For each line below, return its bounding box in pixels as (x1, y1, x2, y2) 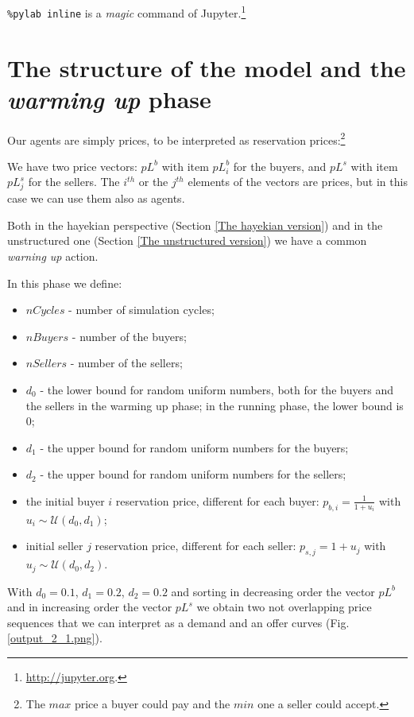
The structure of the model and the (7, 51, 406, 83)
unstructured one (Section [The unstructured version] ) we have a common (7, 232, 367, 249)
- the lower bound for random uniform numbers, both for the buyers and (40, 381, 394, 397)
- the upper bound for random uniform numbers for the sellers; (40, 466, 346, 483)
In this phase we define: (7, 274, 122, 291)
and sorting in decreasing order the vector (171, 583, 375, 599)
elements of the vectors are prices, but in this (188, 173, 408, 190)
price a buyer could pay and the (74, 695, 230, 711)
